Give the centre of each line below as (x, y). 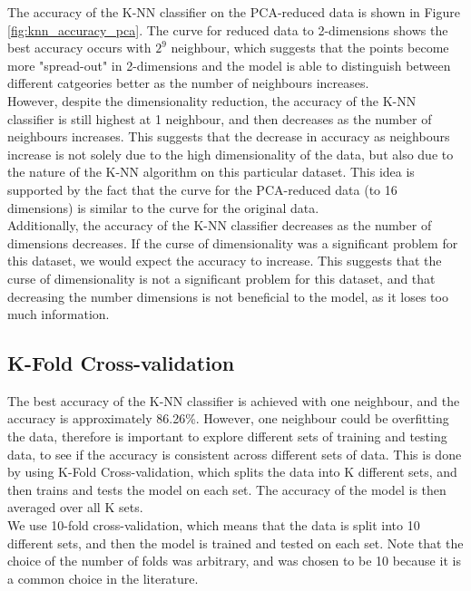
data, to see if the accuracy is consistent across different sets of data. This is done (235, 454)
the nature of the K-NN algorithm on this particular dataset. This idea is (211, 172)
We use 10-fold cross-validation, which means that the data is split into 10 (214, 525)
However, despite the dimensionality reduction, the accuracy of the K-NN (212, 100)
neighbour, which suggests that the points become (310, 48)
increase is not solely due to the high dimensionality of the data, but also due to (231, 154)
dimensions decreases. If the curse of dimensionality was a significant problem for (233, 242)
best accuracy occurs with (79, 48)
